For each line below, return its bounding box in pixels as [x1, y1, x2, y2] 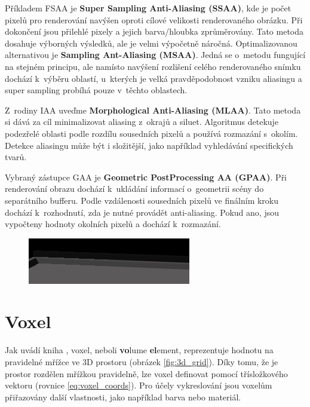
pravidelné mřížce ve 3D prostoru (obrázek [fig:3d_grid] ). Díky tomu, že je [5, 356, 278, 368]
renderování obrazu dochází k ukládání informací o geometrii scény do [5, 182, 264, 195]
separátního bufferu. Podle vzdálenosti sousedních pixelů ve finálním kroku [5, 194, 279, 206]
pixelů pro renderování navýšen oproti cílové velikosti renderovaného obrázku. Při [5, 13, 303, 26]
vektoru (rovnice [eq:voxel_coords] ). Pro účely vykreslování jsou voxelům [5, 379, 272, 391]
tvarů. [5, 151, 27, 163]
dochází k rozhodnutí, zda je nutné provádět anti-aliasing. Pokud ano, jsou [5, 206, 279, 218]
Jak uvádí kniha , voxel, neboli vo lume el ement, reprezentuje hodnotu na [5, 344, 274, 356]
